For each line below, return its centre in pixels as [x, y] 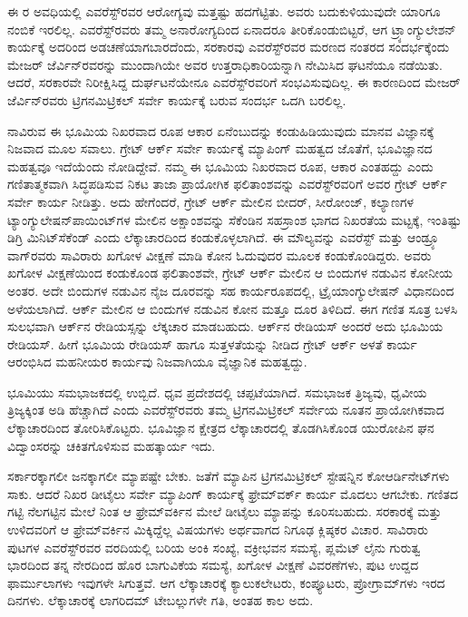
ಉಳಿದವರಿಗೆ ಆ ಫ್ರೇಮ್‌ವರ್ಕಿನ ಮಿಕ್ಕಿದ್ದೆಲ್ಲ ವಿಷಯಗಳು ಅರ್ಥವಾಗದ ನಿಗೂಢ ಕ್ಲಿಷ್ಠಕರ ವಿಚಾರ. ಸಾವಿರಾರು [218, 529]
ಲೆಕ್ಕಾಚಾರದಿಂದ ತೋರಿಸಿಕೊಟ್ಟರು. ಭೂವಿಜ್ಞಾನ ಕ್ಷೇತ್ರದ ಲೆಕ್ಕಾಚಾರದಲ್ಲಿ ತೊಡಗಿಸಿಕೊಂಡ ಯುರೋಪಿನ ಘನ [221, 428]
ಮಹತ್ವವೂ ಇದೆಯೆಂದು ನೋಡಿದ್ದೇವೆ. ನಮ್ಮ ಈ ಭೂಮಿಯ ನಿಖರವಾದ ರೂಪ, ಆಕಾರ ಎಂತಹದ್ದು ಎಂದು [220, 166]
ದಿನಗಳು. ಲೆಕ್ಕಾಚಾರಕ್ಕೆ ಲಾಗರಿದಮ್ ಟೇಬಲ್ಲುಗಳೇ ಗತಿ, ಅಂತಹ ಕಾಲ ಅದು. [161, 600]
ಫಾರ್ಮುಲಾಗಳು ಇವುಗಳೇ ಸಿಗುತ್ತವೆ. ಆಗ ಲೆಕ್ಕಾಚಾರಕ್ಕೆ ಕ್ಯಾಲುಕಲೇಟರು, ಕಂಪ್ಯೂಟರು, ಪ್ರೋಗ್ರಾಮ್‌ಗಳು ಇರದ [226, 582]
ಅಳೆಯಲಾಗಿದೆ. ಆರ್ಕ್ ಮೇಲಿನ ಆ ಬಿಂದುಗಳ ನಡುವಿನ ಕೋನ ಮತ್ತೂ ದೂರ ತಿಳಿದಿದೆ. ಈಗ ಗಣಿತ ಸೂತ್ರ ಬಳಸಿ [233, 308]
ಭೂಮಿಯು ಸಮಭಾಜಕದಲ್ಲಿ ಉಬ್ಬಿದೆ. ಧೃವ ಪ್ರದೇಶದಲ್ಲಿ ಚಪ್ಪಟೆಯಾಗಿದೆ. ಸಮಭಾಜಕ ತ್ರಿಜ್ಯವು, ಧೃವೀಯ [217, 392]
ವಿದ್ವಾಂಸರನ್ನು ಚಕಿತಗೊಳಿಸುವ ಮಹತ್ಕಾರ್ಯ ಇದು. [112, 445]
